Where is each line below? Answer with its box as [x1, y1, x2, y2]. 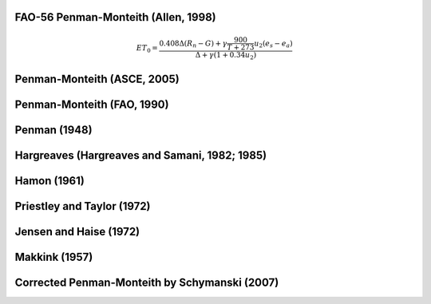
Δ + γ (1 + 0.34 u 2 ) [195, 50, 257, 61]
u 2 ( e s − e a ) [254, 38, 293, 49]
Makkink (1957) [14, 251, 93, 264]
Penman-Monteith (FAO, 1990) [14, 98, 169, 111]
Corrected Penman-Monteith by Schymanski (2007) [14, 276, 279, 290]
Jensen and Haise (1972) [14, 225, 140, 239]
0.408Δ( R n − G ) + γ [159, 38, 227, 49]
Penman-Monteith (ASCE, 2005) [14, 72, 180, 85]
